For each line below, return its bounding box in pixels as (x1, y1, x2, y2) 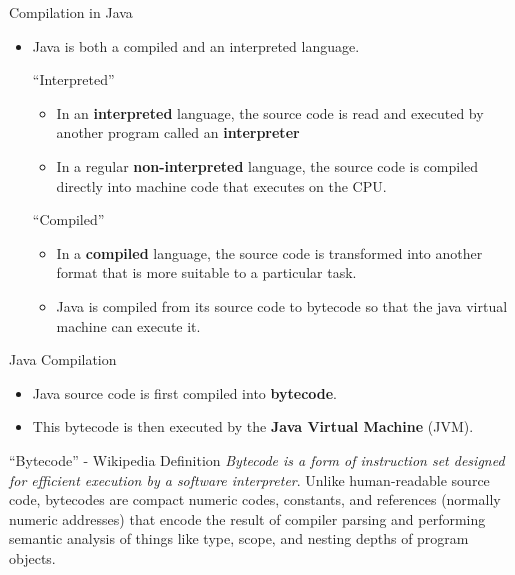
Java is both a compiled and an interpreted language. (32, 35, 360, 56)
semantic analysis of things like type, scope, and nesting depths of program (9, 528, 469, 549)
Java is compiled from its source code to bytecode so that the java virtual (56, 295, 508, 316)
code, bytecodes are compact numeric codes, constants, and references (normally (9, 489, 501, 510)
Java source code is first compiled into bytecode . (32, 382, 338, 403)
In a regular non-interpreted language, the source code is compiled (56, 155, 479, 176)
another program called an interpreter (56, 122, 300, 143)
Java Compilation (9, 349, 117, 370)
